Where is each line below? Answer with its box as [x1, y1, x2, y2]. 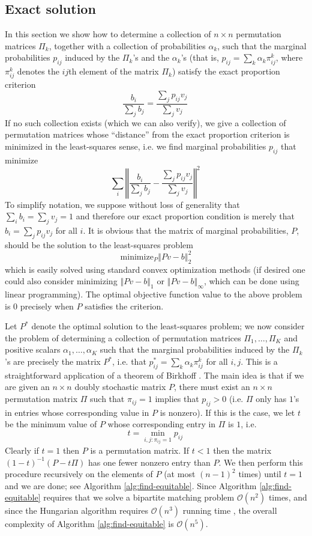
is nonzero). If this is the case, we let [160, 406, 295, 418]
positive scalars [5, 343, 61, 356]
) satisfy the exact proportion [172, 65, 280, 78]
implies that [155, 392, 199, 405]
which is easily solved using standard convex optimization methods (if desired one [5, 263, 305, 275]
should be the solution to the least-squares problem [5, 238, 193, 251]
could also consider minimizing [5, 275, 118, 287]
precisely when [20, 299, 74, 312]
